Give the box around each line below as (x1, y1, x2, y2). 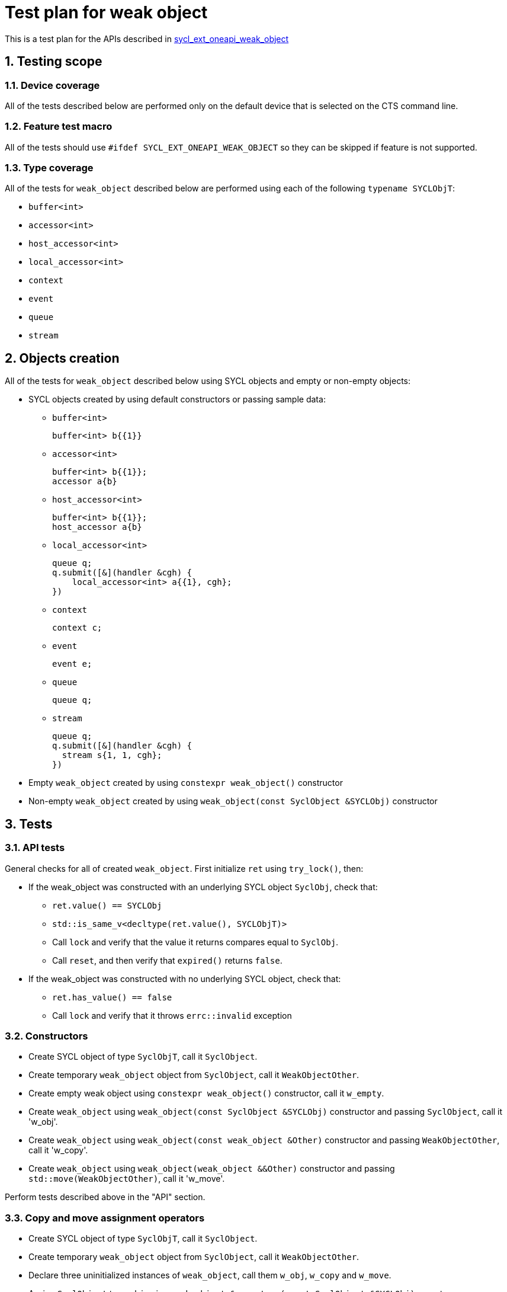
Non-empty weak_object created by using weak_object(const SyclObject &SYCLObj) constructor (28, 796, 438, 807)
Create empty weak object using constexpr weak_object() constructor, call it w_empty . (28, 1088, 384, 1099)
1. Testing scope (5, 54, 102, 69)
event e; (52, 659, 92, 669)
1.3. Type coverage (5, 162, 94, 174)
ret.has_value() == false (52, 992, 172, 1002)
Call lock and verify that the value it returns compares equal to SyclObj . (52, 936, 339, 947)
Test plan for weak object (5, 2, 208, 23)
